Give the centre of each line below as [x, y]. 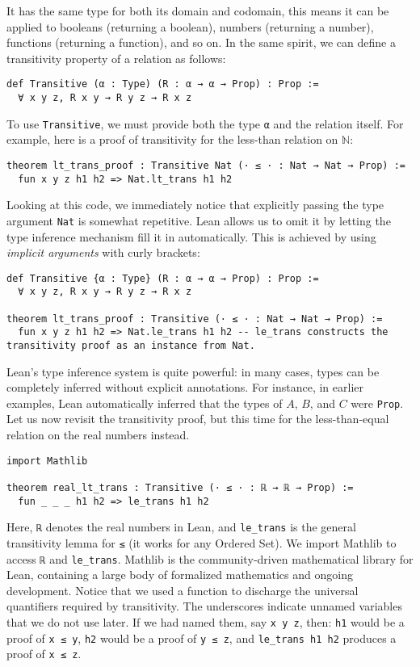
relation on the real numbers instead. [98, 435]
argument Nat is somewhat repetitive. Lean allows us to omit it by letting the [199, 220]
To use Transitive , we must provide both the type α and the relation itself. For [205, 123]
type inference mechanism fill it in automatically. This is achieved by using [191, 236]
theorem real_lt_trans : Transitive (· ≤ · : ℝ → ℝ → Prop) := [180, 487]
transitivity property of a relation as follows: [116, 58]
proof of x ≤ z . [44, 654]
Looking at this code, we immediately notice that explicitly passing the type [195, 205]
